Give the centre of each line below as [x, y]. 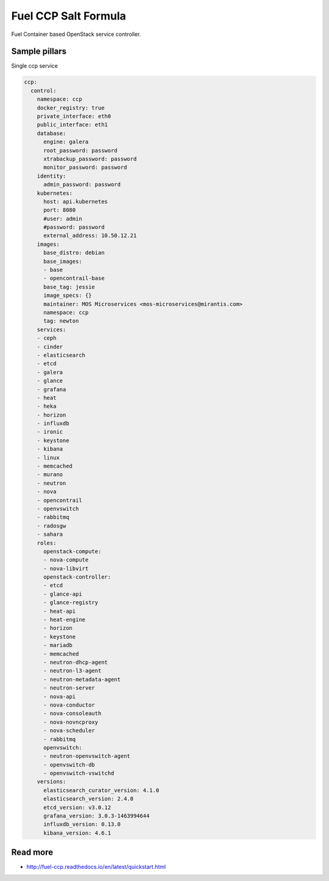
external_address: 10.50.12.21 [90, 236]
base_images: [63, 261]
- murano [50, 475]
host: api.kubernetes [76, 202]
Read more [32, 853]
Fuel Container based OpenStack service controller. [76, 34]
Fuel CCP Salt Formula [69, 16]
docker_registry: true [71, 108]
